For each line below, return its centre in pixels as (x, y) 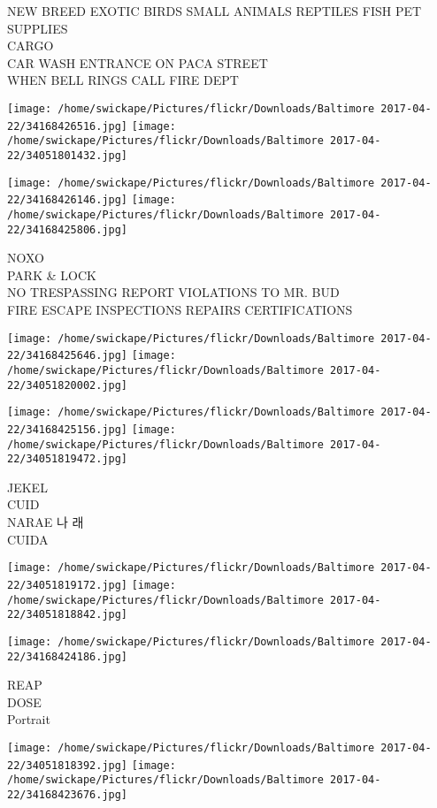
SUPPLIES (38, 28)
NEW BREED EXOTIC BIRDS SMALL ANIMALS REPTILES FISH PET (215, 11)
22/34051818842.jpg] (68, 615)
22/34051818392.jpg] (68, 765)
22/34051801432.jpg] (68, 155)
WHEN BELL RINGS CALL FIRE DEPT (123, 80)
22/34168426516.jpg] (68, 126)
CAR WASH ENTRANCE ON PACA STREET (138, 62)
